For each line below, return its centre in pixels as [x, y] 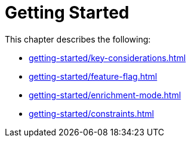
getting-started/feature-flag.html [93, 76]
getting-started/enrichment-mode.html [105, 95]
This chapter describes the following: [78, 39]
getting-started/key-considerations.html [107, 58]
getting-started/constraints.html [92, 113]
